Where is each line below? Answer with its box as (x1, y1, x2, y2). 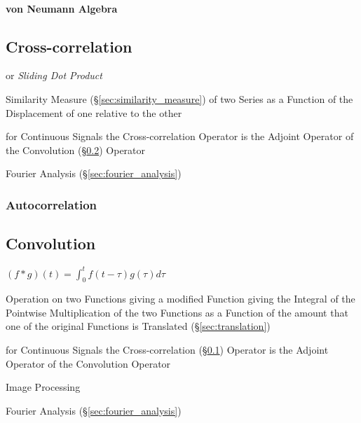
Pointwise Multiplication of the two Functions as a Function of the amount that (6, 305, 348, 319)
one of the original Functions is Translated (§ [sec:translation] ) (6, 319, 271, 333)
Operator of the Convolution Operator (6, 356, 171, 370)
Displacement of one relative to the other (6, 105, 182, 120)
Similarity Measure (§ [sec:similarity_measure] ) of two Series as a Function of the (6, 91, 353, 106)
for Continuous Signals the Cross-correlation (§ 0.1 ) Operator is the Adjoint (6, 342, 329, 357)
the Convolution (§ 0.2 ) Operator (6, 142, 146, 157)
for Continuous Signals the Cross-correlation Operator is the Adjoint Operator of (6, 129, 354, 144)
